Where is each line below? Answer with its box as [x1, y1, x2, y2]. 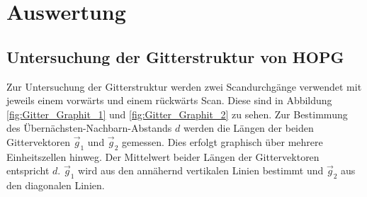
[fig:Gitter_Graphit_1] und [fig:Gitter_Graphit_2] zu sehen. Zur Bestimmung [6, 106, 348, 121]
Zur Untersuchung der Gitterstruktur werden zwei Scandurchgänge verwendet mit [6, 79, 362, 94]
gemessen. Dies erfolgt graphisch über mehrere [121, 134, 323, 149]
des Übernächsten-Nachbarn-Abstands [6, 120, 172, 135]
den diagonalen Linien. [6, 178, 105, 193]
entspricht [6, 163, 50, 178]
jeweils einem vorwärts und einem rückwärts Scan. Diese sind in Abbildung [6, 93, 332, 108]
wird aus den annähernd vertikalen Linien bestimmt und [78, 163, 324, 178]
